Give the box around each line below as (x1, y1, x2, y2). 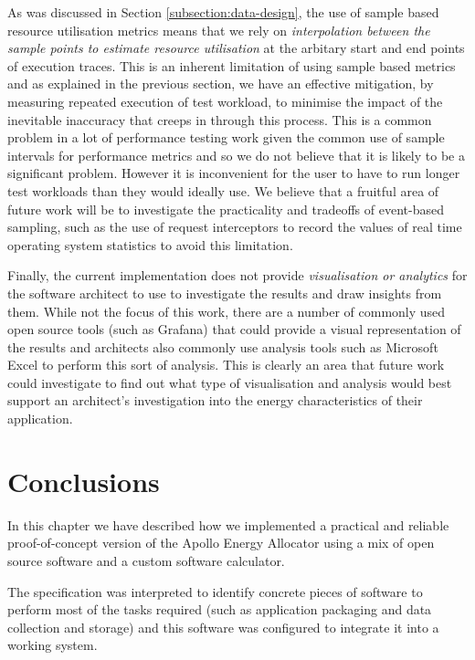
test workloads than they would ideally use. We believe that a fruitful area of (7, 181, 439, 200)
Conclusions (7, 462, 160, 499)
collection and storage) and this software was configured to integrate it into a (7, 617, 439, 636)
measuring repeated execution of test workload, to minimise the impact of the (7, 91, 443, 110)
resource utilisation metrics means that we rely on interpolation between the (7, 20, 430, 39)
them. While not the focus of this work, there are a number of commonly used (7, 301, 446, 320)
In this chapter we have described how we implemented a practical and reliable (7, 515, 449, 534)
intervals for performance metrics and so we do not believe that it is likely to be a (7, 145, 465, 164)
